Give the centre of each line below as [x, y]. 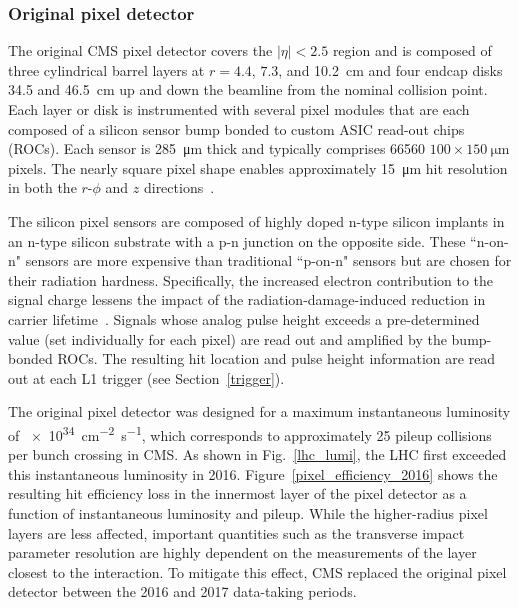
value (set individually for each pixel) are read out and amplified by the [227, 338]
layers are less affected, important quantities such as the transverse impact [236, 532]
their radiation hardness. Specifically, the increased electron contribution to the [251, 279]
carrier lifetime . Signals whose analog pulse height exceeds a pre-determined [244, 318]
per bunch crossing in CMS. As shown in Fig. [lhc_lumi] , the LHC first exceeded [257, 454]
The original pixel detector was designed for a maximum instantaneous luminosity [259, 411]
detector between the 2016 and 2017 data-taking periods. [182, 591]
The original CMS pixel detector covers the [140, 50]
